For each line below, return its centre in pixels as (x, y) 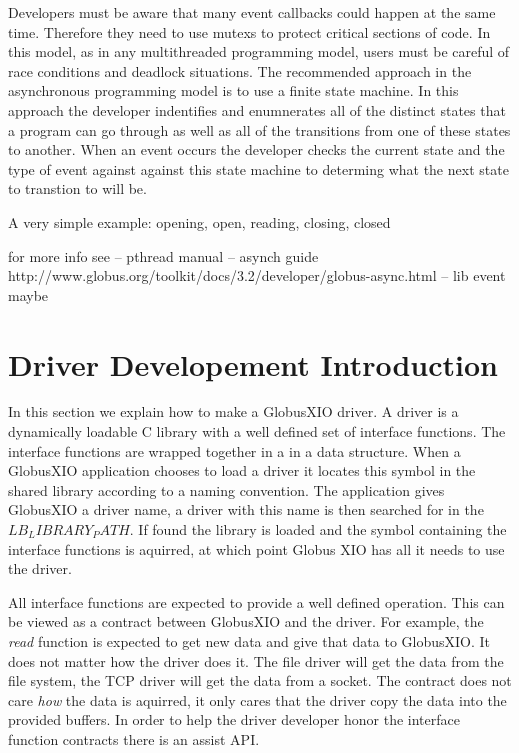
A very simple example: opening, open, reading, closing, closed (199, 221)
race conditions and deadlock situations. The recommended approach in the (240, 70)
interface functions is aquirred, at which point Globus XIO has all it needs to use (256, 548)
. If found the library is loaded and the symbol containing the (318, 529)
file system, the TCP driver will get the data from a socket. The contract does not (260, 680)
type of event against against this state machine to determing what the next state (258, 168)
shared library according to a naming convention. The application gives (226, 489)
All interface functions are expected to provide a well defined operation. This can (256, 601)
